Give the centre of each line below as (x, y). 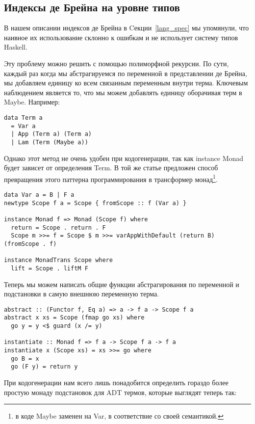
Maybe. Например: (32, 102)
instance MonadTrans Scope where (58, 260)
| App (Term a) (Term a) (51, 134)
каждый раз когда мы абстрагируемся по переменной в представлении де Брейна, (126, 73)
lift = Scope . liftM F (50, 268)
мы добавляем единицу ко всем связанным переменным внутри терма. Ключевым (126, 83)
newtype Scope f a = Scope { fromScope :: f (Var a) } (95, 203)
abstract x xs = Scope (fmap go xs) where (74, 318)
